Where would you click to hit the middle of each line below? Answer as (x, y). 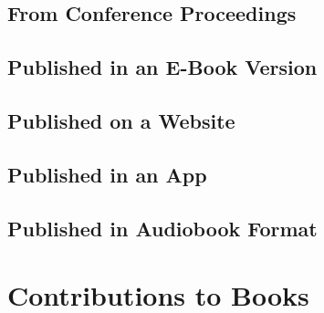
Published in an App (107, 174)
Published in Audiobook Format (162, 228)
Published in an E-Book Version (162, 67)
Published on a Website (121, 120)
